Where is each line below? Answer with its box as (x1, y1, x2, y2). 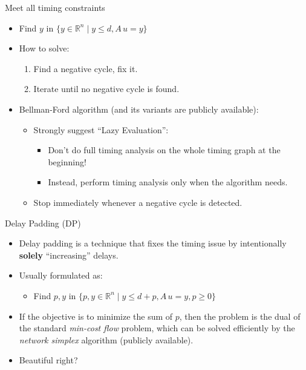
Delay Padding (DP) (5, 216, 81, 229)
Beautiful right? (19, 354, 78, 366)
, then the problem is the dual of (179, 309, 301, 322)
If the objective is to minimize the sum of (19, 309, 173, 322)
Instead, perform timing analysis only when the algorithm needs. (48, 176, 288, 188)
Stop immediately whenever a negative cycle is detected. (33, 196, 243, 208)
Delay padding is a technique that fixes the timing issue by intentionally (19, 237, 287, 249)
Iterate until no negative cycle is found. (33, 82, 180, 95)
